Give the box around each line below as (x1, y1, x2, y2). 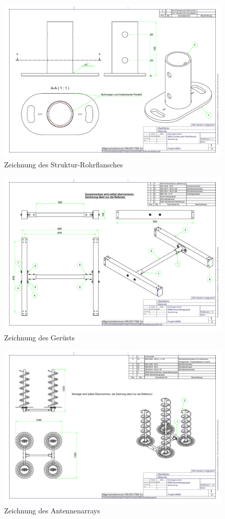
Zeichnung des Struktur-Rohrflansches (4, 159, 123, 170)
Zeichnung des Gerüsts (4, 332, 75, 343)
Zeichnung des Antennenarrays (4, 505, 100, 516)
